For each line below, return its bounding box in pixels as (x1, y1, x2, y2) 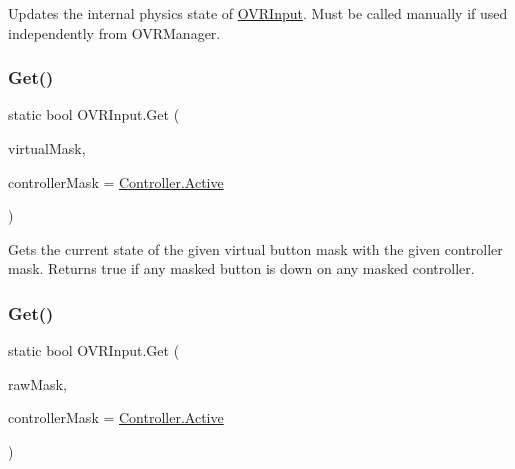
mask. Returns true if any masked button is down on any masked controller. (8, 258, 475, 279)
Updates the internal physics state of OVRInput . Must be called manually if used (8, 3, 508, 23)
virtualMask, (8, 138, 86, 158)
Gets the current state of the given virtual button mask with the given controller (8, 238, 503, 259)
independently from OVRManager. (8, 22, 221, 43)
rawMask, (8, 373, 67, 394)
